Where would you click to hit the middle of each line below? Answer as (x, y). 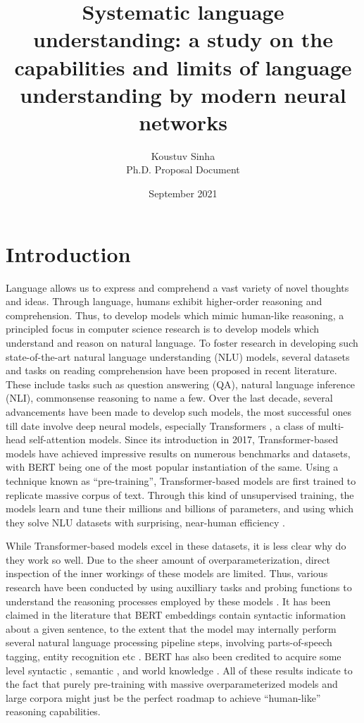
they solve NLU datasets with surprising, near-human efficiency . (145, 522)
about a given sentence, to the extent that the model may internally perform (171, 628)
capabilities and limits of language (183, 67)
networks (183, 122)
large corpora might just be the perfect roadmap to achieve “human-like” (163, 697)
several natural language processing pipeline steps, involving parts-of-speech (169, 642)
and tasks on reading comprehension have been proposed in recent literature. (171, 370)
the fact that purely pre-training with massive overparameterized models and (172, 684)
